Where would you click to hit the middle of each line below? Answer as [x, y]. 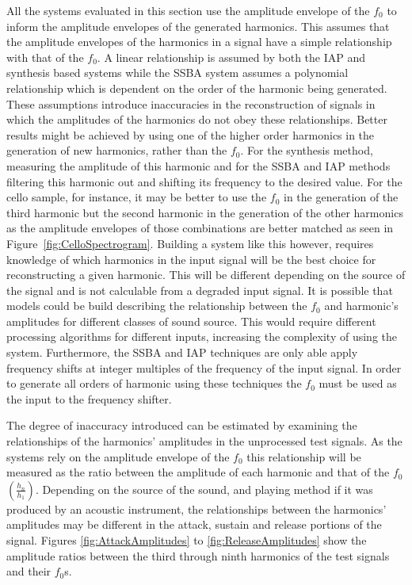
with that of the [45, 57]
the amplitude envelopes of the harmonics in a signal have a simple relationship [199, 42]
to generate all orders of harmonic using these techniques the [154, 383]
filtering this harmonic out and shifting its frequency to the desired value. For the [204, 181]
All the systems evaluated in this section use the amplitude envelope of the [188, 10]
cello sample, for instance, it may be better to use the [137, 197]
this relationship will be [304, 456]
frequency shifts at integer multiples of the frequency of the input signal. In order [204, 367]
